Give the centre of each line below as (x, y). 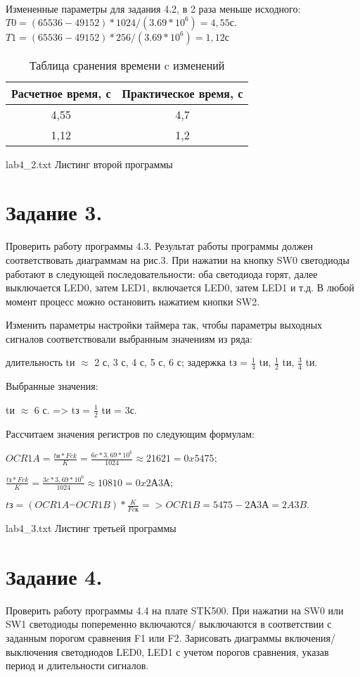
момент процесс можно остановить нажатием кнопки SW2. (133, 301)
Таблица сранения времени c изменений (127, 65)
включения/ (310, 637)
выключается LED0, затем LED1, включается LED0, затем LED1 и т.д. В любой (180, 287)
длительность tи (40, 362)
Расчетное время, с (61, 93)
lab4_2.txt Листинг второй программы (89, 164)
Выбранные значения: (52, 386)
